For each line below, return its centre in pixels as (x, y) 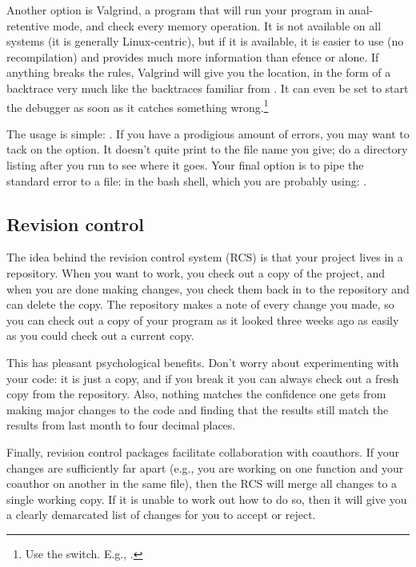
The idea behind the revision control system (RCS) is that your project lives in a (205, 257)
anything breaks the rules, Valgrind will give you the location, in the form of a (199, 72)
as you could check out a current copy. (100, 335)
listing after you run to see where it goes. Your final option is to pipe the (185, 165)
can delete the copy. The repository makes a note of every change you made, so (200, 304)
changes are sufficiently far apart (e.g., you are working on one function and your (205, 467)
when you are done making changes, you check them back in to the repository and (208, 288)
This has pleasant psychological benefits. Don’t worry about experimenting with (203, 362)
